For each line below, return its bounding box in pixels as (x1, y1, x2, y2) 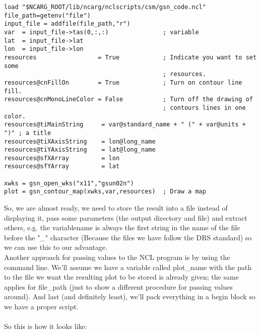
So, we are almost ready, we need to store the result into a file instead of (4, 203, 228, 213)
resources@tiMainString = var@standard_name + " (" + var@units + (4, 121, 246, 128)
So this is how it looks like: (4, 321, 87, 331)
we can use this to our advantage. (4, 242, 108, 252)
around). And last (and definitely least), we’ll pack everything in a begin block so (4, 291, 255, 302)
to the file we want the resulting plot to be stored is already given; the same (4, 272, 239, 282)
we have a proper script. (4, 301, 79, 312)
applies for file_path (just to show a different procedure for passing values (4, 281, 233, 292)
